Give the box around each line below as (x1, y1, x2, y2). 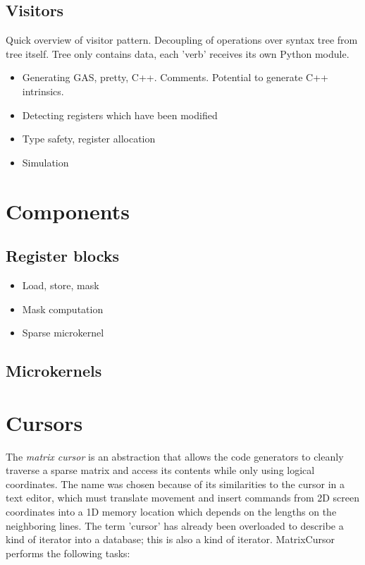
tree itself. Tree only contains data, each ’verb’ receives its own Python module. (6, 46, 349, 61)
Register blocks (6, 245, 120, 267)
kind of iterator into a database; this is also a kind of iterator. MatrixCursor (6, 532, 335, 547)
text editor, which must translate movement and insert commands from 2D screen (6, 490, 359, 505)
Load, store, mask (22, 277, 99, 292)
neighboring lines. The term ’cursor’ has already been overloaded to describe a (6, 518, 344, 533)
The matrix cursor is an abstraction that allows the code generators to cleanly (6, 449, 344, 463)
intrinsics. (22, 83, 64, 98)
